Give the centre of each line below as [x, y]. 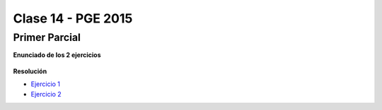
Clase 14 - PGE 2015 [73, 18]
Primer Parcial [47, 37]
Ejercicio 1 [45, 84]
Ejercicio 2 [46, 94]
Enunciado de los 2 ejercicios [57, 55]
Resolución [30, 71]
